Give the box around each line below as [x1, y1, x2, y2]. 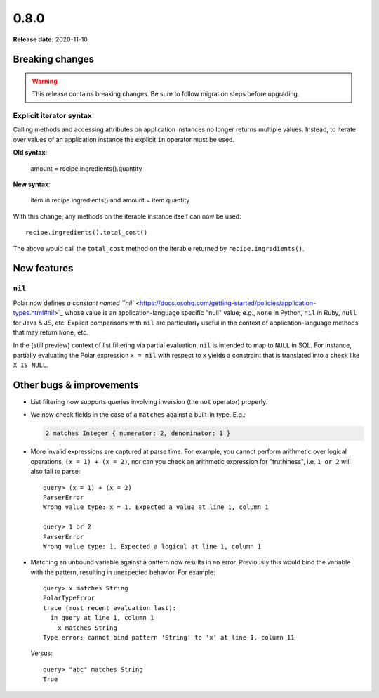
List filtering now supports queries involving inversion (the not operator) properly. [30, 398, 268, 406]
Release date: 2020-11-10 [13, 35, 88, 44]
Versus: [30, 649, 53, 657]
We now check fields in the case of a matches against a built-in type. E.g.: [30, 411, 246, 419]
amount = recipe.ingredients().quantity [30, 164, 142, 172]
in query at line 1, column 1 [50, 614, 154, 622]
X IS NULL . [13, 361, 48, 369]
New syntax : [13, 180, 51, 189]
